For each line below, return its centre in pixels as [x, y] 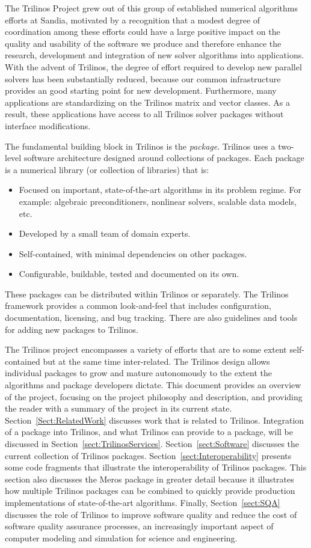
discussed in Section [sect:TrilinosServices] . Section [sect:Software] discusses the [152, 443]
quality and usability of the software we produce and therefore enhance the [143, 43]
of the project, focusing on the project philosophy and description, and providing [154, 396]
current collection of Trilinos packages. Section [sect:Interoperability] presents [148, 455]
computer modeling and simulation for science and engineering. [121, 537]
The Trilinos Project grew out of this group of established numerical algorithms [151, 8]
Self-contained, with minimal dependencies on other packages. [133, 253]
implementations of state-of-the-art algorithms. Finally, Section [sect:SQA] [143, 502]
